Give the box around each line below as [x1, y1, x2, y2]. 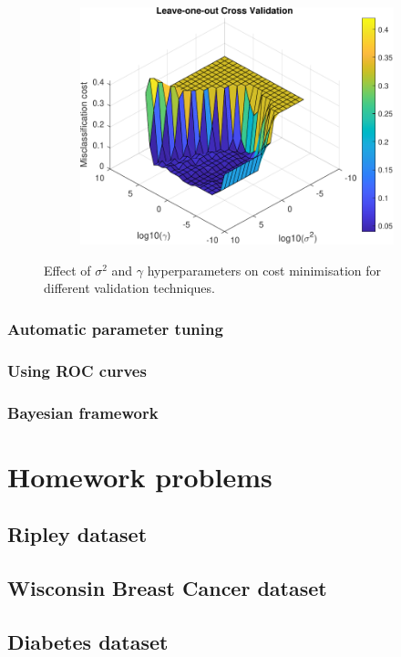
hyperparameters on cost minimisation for [147, 260, 381, 279]
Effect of [44, 260, 91, 279]
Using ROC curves [7, 359, 147, 381]
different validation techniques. [44, 278, 215, 297]
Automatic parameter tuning [7, 317, 223, 339]
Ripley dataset [7, 520, 148, 548]
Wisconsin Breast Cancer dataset [7, 574, 327, 602]
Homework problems [7, 457, 272, 495]
